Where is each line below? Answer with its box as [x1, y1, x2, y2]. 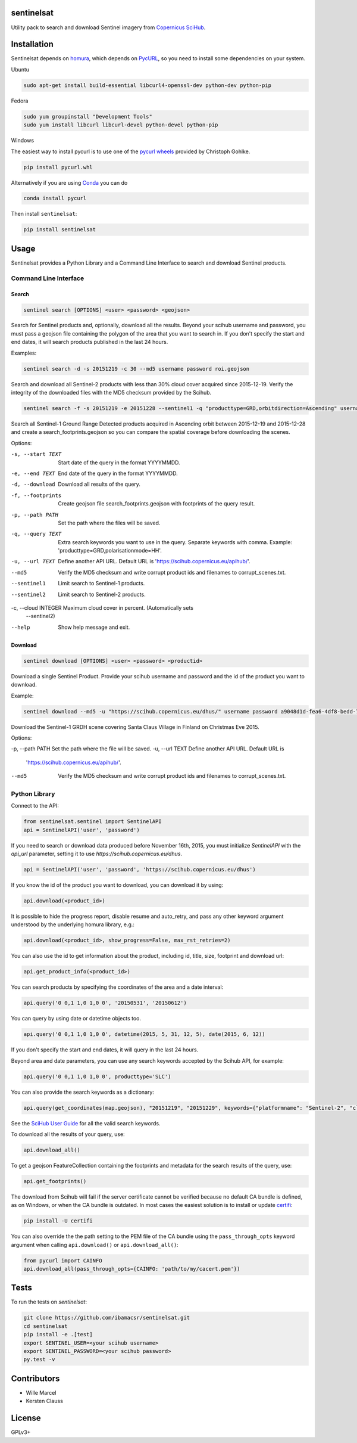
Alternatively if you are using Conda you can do [11, 179, 128, 186]
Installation [11, 39, 54, 49]
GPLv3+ [11, 1429, 31, 1436]
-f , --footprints [11, 492, 62, 499]
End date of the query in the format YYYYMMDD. [58, 470, 178, 477]
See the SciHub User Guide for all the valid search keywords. [11, 1119, 161, 1127]
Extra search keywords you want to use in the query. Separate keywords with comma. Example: [58, 538, 293, 545]
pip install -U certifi [23, 1218, 93, 1224]
